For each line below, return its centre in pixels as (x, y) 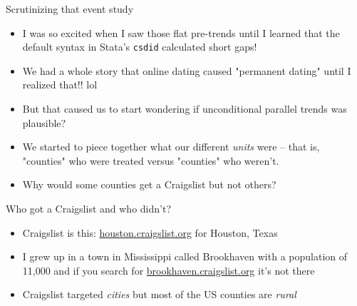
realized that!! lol (60, 85)
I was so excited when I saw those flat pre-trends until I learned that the (181, 32)
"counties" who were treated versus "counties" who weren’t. (151, 160)
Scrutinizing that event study (70, 9)
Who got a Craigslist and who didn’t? (88, 208)
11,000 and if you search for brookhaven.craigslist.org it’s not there (169, 270)
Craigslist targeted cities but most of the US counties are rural (159, 294)
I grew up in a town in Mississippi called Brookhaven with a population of (185, 256)
